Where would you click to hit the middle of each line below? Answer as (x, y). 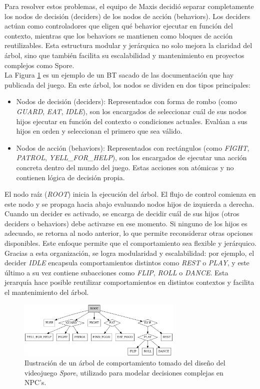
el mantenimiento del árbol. (47, 292)
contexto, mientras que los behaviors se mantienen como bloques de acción (119, 35)
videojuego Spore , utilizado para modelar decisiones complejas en (124, 372)
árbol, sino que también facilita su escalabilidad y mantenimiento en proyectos (124, 55)
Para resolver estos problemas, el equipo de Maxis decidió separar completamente (129, 6)
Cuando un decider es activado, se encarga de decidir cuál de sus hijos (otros (122, 214)
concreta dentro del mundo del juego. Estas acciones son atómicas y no (125, 167)
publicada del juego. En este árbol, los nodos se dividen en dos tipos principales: (128, 84)
